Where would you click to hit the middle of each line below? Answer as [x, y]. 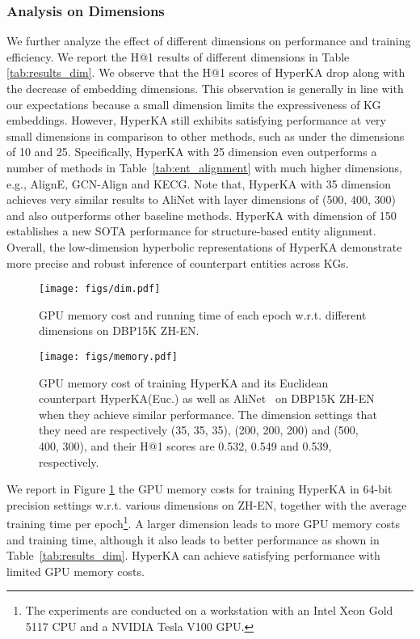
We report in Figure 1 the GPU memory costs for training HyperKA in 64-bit [199, 489]
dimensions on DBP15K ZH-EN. [119, 330]
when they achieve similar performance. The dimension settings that [208, 414]
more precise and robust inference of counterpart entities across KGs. [178, 262]
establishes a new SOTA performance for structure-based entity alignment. [191, 231]
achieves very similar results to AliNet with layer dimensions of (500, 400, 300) [202, 199]
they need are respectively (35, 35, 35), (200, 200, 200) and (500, [199, 430]
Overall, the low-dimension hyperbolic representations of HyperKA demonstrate [204, 246]
